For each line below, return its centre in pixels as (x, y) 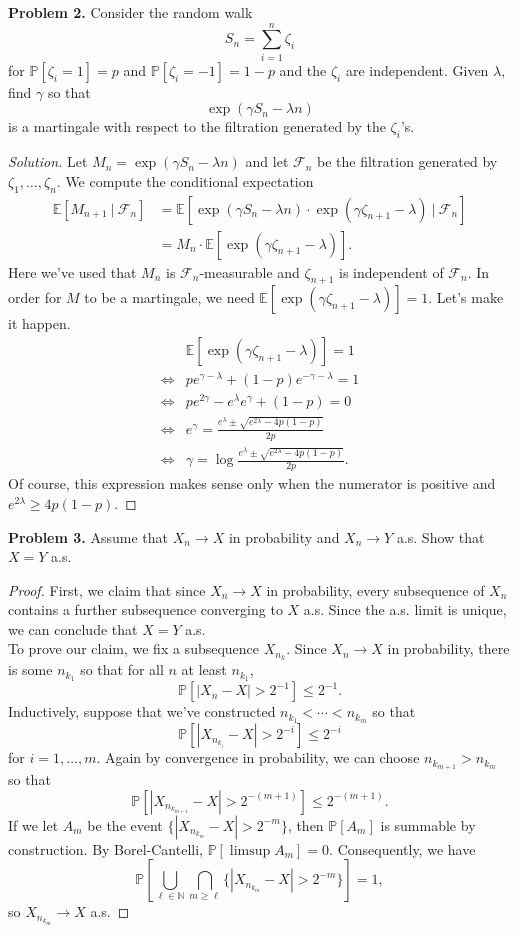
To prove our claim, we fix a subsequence (134, 648)
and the (303, 69)
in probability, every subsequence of (375, 589)
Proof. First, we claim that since (107, 589)
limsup (250, 850)
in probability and (284, 536)
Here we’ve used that (72, 271)
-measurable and (249, 271)
